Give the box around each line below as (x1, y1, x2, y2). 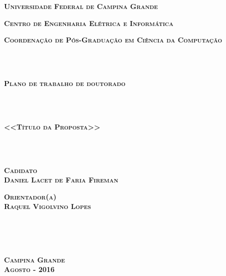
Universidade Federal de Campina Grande (4, 1, 158, 11)
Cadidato (4, 164, 37, 175)
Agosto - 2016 (4, 264, 55, 274)
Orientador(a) (4, 191, 56, 201)
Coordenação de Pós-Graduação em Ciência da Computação (4, 34, 222, 45)
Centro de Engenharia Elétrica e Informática (4, 17, 173, 28)
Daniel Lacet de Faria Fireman (4, 174, 118, 185)
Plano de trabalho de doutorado (4, 77, 125, 88)
